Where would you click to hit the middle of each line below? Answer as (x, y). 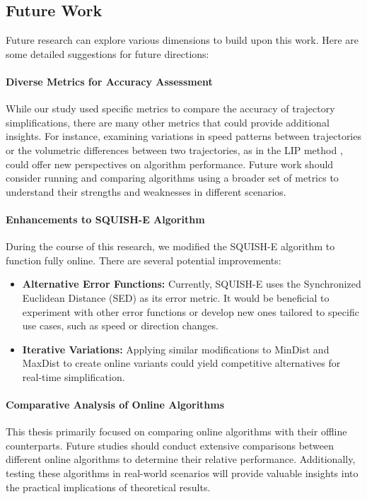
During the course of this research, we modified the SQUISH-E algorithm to (170, 246)
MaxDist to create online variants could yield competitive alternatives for (181, 363)
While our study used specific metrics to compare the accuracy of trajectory (170, 108)
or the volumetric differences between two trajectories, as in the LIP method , (174, 149)
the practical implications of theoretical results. (108, 487)
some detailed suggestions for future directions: (107, 53)
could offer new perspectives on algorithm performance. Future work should (170, 164)
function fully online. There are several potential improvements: (144, 260)
